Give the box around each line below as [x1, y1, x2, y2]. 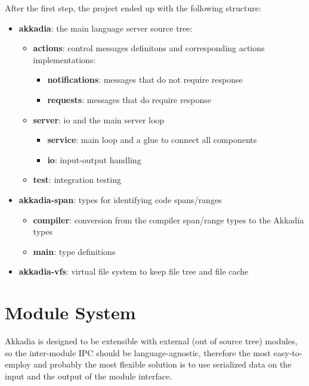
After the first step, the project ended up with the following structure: [5, 2, 261, 14]
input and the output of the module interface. [5, 369, 172, 382]
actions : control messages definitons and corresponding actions [33, 42, 265, 54]
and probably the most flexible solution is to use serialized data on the [33, 358, 292, 371]
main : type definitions [33, 245, 116, 257]
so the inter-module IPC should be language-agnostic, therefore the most [5, 346, 271, 359]
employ [5, 358, 31, 371]
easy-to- [273, 346, 302, 359]
